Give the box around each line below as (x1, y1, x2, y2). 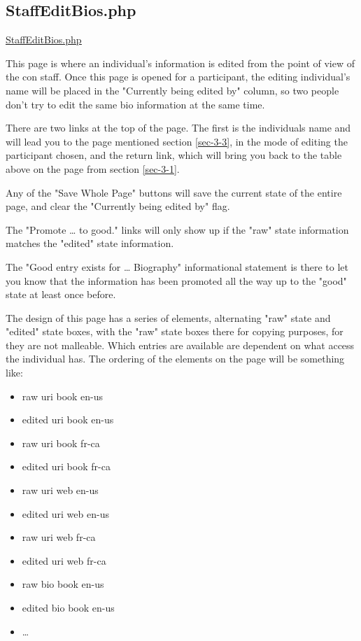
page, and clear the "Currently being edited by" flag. (6, 199, 230, 213)
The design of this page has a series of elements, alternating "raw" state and (6, 310, 331, 325)
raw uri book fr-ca (22, 435, 100, 450)
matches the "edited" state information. (6, 236, 174, 251)
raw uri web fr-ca (22, 530, 96, 544)
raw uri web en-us (22, 483, 99, 498)
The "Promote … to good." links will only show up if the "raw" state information (6, 222, 349, 237)
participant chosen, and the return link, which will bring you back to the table (6, 148, 342, 162)
